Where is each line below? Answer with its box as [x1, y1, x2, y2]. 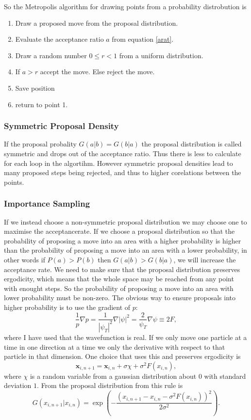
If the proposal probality [4, 139, 77, 149]
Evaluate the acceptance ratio [15, 34, 104, 44]
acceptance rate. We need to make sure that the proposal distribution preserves [4, 264, 240, 274]
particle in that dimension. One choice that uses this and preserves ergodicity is [4, 351, 241, 361]
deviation [4, 380, 32, 390]
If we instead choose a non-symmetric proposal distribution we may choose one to [4, 216, 247, 226]
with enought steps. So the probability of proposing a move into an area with [4, 283, 234, 293]
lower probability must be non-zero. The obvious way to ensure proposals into [4, 292, 235, 303]
